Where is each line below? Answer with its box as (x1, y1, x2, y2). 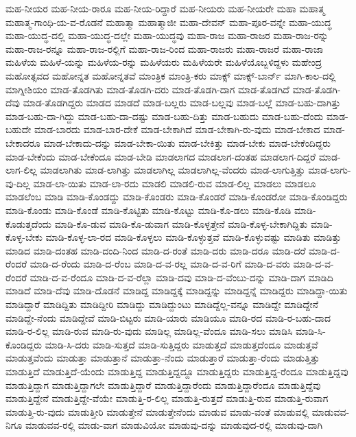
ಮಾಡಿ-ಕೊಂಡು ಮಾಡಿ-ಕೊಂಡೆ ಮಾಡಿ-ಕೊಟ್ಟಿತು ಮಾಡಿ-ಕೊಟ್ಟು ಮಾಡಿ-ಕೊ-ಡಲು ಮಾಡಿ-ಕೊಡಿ (5, 202, 292, 217)
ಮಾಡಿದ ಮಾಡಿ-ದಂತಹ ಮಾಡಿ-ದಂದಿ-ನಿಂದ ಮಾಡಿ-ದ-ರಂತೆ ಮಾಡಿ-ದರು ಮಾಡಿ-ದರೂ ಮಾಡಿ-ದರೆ (5, 243, 306, 257)
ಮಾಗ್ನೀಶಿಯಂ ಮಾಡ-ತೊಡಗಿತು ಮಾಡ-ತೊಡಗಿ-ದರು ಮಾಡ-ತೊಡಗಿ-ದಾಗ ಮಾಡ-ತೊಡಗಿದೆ (5, 82, 289, 96)
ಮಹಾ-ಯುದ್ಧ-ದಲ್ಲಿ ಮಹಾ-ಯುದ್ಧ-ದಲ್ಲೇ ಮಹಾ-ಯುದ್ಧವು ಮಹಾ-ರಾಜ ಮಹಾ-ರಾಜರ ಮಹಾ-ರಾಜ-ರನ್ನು (5, 28, 329, 43)
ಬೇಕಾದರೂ (5, 135, 40, 150)
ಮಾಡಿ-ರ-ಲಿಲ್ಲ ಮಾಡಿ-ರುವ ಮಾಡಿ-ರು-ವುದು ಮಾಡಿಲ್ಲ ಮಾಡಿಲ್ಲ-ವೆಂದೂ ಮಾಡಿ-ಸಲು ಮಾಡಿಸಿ (5, 324, 293, 338)
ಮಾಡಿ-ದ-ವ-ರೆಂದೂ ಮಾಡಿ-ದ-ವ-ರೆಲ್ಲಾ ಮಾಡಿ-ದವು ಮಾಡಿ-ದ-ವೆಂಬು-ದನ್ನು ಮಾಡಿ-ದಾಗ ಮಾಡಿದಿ (29, 270, 333, 284)
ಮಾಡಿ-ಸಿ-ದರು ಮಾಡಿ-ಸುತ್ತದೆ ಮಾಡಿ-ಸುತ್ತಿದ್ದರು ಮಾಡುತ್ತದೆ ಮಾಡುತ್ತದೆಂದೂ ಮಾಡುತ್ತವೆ (45, 337, 318, 351)
